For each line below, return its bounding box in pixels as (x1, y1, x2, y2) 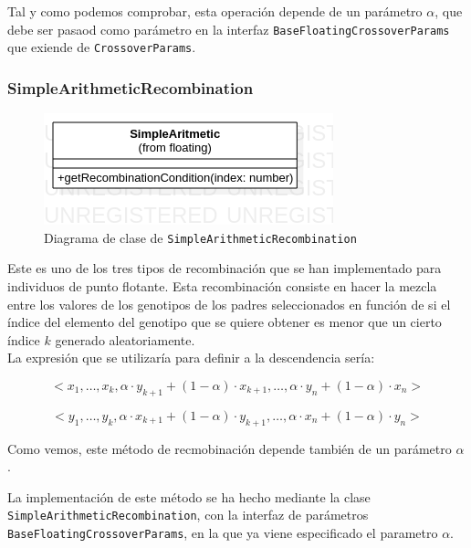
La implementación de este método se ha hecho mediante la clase (7, 487, 371, 506)
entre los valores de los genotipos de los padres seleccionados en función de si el (7, 294, 451, 313)
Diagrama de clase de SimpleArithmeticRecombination (44, 227, 357, 247)
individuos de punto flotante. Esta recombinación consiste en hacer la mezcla (7, 276, 437, 295)
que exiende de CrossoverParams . (7, 37, 196, 57)
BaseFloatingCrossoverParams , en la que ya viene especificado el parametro (7, 522, 438, 542)
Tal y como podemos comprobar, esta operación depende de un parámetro (7, 2, 423, 20)
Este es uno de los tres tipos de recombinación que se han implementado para (7, 258, 442, 278)
